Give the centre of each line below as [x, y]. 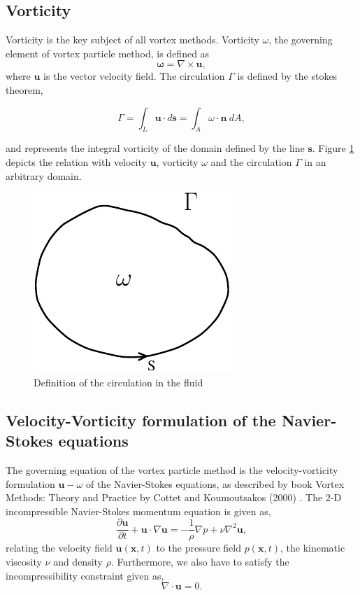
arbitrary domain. [44, 175]
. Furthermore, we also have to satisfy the [200, 561]
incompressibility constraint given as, [85, 575]
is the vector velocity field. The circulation [134, 76]
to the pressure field [199, 548]
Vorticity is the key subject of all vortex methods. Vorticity [132, 40]
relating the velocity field [59, 548]
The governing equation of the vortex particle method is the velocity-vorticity [172, 469]
